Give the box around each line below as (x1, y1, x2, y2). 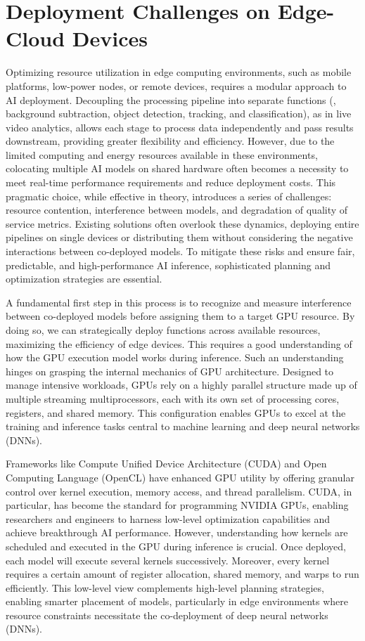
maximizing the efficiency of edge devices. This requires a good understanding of (6, 336, 352, 351)
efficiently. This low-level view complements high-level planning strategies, (6, 580, 324, 595)
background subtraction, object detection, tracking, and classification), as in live (6, 106, 352, 121)
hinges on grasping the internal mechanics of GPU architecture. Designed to (6, 363, 334, 378)
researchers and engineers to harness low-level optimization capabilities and (6, 511, 331, 526)
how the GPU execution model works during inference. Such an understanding (6, 350, 344, 365)
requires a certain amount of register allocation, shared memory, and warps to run (6, 566, 359, 581)
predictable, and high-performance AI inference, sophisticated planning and (6, 257, 331, 272)
